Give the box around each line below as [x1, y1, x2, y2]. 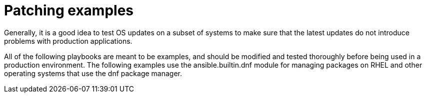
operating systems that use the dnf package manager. [4, 69, 182, 78]
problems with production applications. [4, 36, 132, 45]
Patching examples [4, 2, 133, 19]
